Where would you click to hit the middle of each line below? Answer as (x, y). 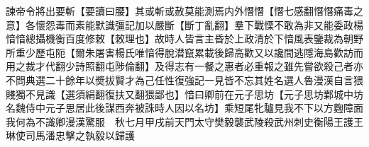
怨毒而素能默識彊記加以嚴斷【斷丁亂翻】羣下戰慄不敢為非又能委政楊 (204, 24)
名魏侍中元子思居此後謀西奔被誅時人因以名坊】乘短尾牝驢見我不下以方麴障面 (184, 108)
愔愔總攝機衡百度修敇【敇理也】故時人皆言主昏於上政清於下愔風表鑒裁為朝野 (184, 39)
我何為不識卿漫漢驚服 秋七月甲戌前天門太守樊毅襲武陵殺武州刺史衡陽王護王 (184, 121)
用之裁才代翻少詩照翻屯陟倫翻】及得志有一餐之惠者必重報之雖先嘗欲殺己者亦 (184, 66)
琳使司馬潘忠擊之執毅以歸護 (70, 135)
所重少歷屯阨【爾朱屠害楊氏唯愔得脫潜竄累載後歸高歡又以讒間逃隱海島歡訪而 (184, 52)
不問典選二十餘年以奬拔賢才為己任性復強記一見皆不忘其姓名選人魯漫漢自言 (180, 80)
